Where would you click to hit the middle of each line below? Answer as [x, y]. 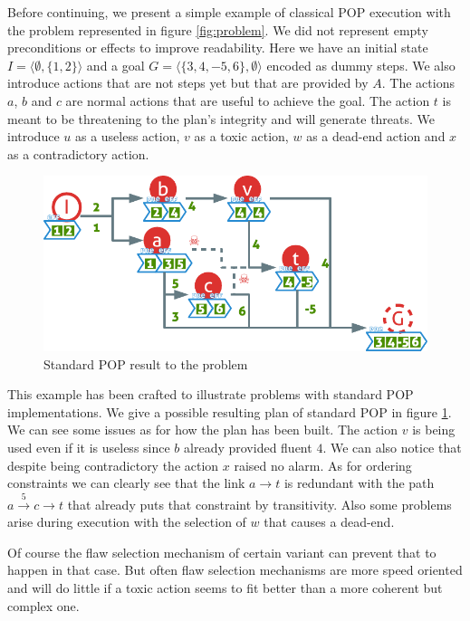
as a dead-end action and [376, 136]
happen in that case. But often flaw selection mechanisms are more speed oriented [235, 570]
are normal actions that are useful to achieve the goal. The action [248, 100]
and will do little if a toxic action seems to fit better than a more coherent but [225, 587]
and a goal [115, 65]
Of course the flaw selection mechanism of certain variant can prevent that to [222, 552]
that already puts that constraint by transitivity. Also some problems [259, 504]
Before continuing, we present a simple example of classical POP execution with [229, 12]
